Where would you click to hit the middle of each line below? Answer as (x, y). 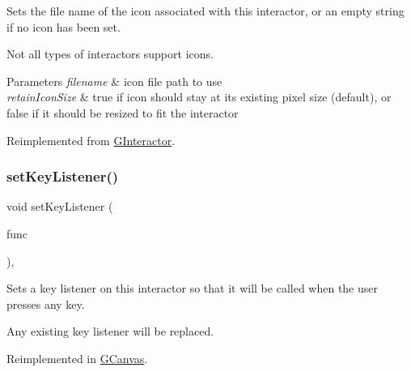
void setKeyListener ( (60, 206)
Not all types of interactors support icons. (110, 54)
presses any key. (46, 304)
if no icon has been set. (64, 26)
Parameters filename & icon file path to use (114, 81)
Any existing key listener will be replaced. (110, 331)
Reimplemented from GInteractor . (91, 140)
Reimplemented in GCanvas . (77, 358)
